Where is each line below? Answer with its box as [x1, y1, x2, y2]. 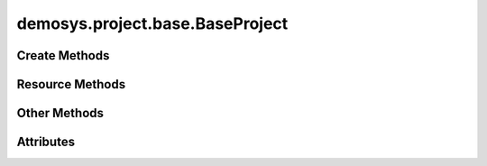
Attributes [16, 134, 76, 150]
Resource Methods [16, 77, 126, 92]
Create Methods [16, 48, 110, 63]
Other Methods [16, 106, 104, 121]
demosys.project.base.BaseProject [16, 14, 289, 33]
